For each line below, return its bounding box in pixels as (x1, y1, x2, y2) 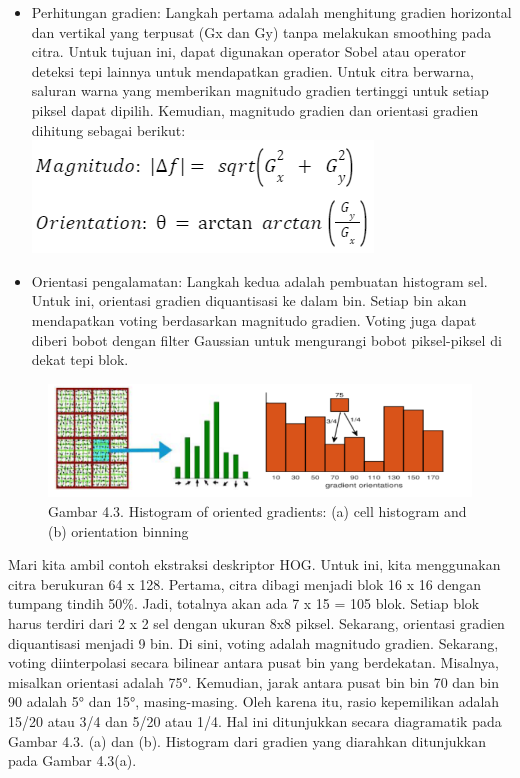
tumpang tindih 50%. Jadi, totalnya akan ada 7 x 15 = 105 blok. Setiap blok (8, 593, 480, 614)
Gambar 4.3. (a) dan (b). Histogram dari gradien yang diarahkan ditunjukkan (8, 730, 487, 751)
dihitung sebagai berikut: (31, 119, 186, 140)
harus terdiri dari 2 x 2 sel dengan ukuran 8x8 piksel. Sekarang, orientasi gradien (8, 613, 505, 633)
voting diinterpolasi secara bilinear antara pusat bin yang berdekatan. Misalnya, (8, 652, 499, 673)
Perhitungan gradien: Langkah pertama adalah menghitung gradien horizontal (31, 2, 512, 22)
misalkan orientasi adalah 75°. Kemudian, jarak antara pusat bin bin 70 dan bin (8, 671, 500, 692)
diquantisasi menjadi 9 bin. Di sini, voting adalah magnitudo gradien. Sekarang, (8, 632, 499, 653)
